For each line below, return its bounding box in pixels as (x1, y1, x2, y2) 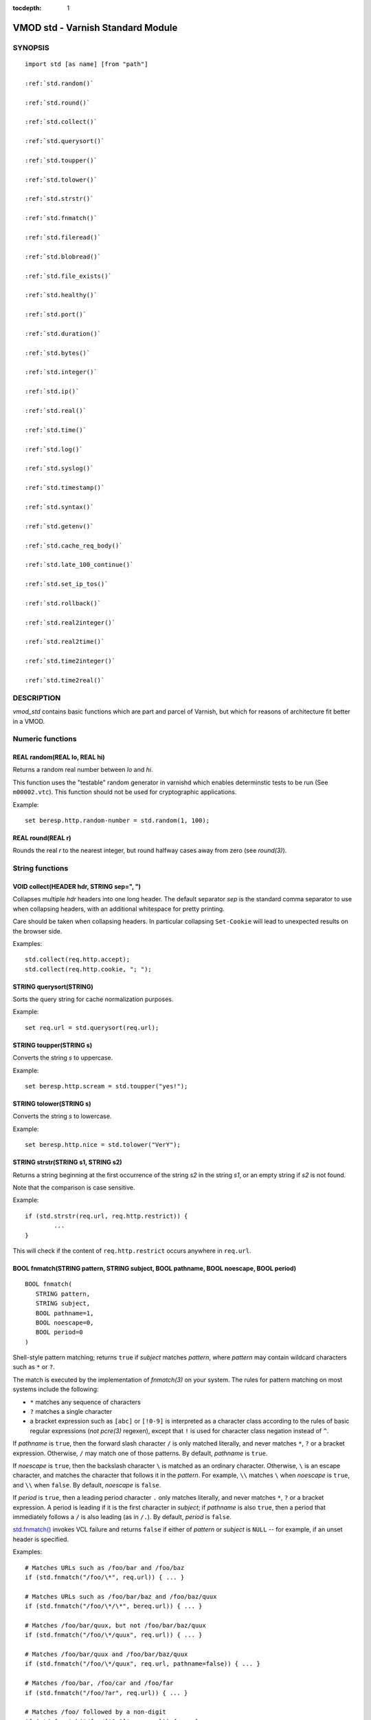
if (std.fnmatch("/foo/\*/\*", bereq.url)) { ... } (25, 1602, 203, 1610)
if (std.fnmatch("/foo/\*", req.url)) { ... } (25, 1573, 185, 1581)
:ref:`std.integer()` (25, 368, 98, 376)
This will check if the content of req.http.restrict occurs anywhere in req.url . (12, 1246, 251, 1255)
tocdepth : (12, 4, 42, 12)
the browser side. (12, 927, 63, 935)
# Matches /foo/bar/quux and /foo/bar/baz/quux (25, 1651, 188, 1658)
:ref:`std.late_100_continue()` (25, 561, 134, 569)
